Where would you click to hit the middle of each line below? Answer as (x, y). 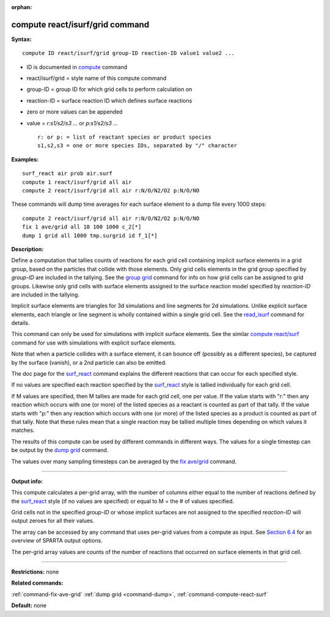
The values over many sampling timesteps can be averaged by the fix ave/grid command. (124, 461)
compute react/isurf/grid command (80, 24)
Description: (28, 249)
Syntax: (21, 39)
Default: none (29, 605)
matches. (23, 430)
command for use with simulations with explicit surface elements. (94, 343)
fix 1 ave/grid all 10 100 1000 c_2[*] (82, 227)
